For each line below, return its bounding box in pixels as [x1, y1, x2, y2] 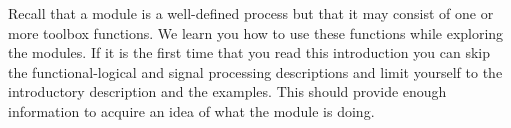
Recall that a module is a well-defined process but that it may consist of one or [8, 3, 494, 23]
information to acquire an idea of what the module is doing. [8, 100, 375, 121]
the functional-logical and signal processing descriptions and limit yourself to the [8, 61, 503, 82]
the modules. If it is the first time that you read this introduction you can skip [8, 42, 490, 63]
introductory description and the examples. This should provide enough [8, 81, 447, 102]
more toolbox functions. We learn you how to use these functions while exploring [8, 22, 504, 43]
